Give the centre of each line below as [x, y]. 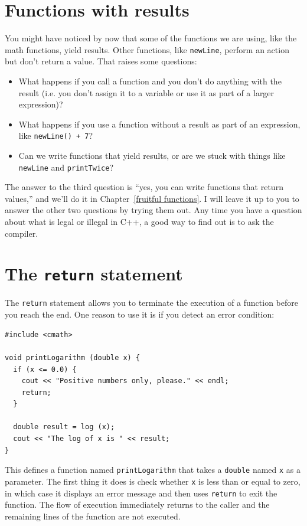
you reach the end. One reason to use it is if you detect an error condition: [140, 314]
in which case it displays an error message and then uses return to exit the [141, 493]
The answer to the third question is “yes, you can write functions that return [144, 187]
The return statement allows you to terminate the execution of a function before [151, 303]
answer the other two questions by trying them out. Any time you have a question [153, 210]
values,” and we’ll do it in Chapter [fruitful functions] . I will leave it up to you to [152, 198]
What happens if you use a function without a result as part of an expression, [159, 124]
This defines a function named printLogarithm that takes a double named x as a [153, 470]
